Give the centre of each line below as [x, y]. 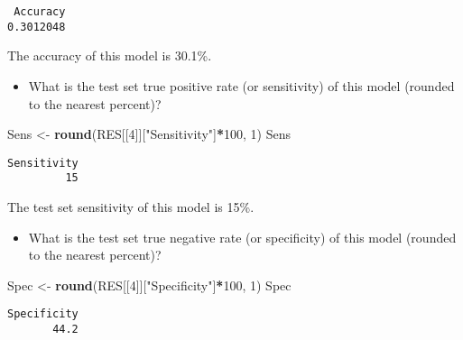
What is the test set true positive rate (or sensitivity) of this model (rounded [241, 85]
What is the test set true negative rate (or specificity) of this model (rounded [242, 237]
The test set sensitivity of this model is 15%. [131, 207]
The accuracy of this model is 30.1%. [110, 55]
